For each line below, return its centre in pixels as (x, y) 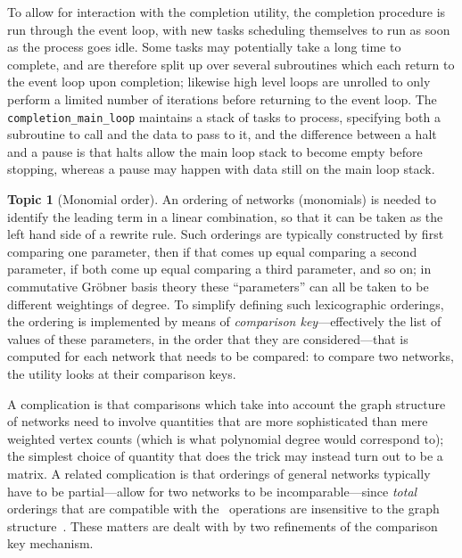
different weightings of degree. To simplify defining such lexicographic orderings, (226, 304)
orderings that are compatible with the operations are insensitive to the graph (223, 509)
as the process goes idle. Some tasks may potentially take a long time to (204, 47)
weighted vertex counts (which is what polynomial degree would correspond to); (226, 438)
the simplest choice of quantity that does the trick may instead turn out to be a (225, 456)
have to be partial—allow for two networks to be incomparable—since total (212, 491)
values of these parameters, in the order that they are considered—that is (208, 338)
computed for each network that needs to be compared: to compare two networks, (231, 356)
